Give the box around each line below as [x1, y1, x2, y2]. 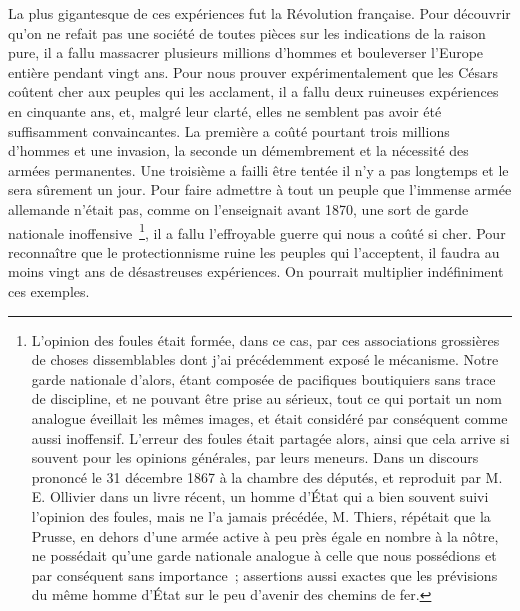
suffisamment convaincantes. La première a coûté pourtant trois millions [8, 120, 450, 141]
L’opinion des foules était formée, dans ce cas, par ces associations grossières [31, 329, 500, 350]
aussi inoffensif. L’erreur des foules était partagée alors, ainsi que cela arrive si [31, 427, 510, 448]
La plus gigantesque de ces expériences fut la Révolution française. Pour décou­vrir [8, 3, 511, 23]
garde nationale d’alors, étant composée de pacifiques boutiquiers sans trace [31, 368, 496, 389]
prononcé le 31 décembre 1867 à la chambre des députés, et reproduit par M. [31, 466, 503, 487]
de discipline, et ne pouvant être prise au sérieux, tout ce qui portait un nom [31, 388, 502, 409]
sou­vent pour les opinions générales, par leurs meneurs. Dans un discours [31, 447, 479, 468]
